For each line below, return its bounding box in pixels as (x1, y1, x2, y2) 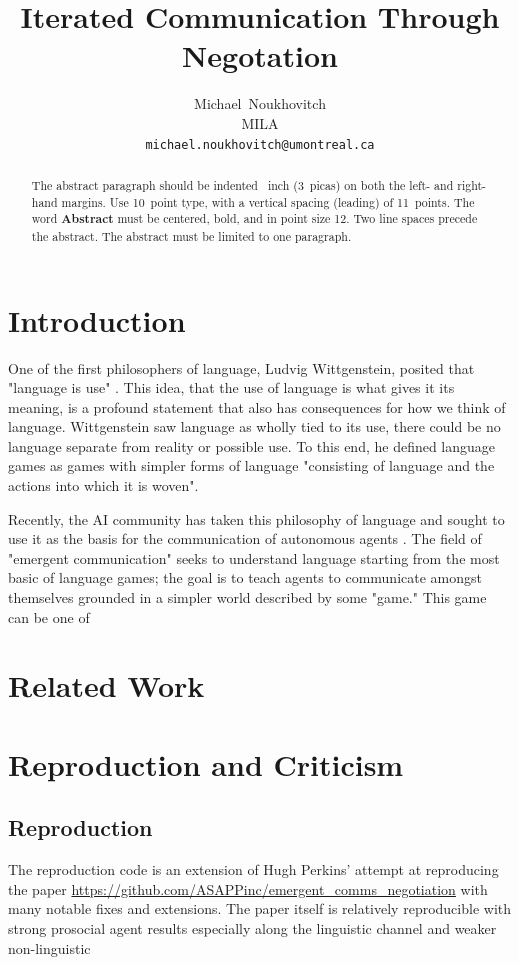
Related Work (8, 665, 205, 706)
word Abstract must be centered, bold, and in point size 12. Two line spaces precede (31, 210, 478, 228)
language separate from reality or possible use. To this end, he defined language (8, 435, 496, 456)
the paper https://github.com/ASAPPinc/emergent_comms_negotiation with (8, 878, 488, 899)
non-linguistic (8, 937, 91, 958)
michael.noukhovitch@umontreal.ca (145, 137, 375, 152)
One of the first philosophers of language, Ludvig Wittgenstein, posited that (8, 357, 475, 378)
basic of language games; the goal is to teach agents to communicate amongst (8, 567, 482, 588)
